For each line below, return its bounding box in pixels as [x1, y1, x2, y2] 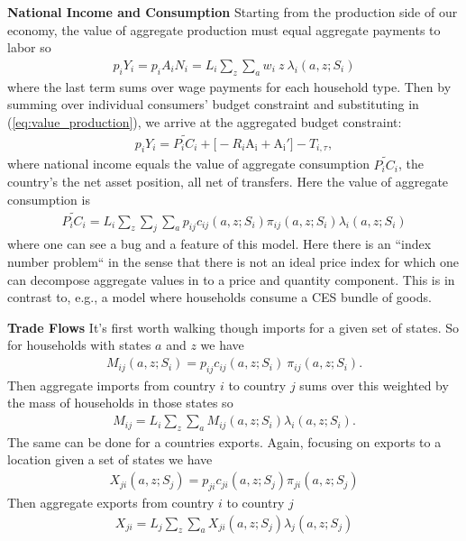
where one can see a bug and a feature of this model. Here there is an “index [7, 234, 432, 253]
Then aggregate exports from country [7, 492, 215, 511]
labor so [7, 38, 51, 57]
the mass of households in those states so [7, 393, 233, 412]
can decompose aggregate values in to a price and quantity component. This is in [7, 270, 455, 289]
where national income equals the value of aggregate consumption [7, 154, 370, 173]
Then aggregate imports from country [7, 375, 216, 394]
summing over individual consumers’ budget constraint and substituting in [7, 95, 419, 114]
